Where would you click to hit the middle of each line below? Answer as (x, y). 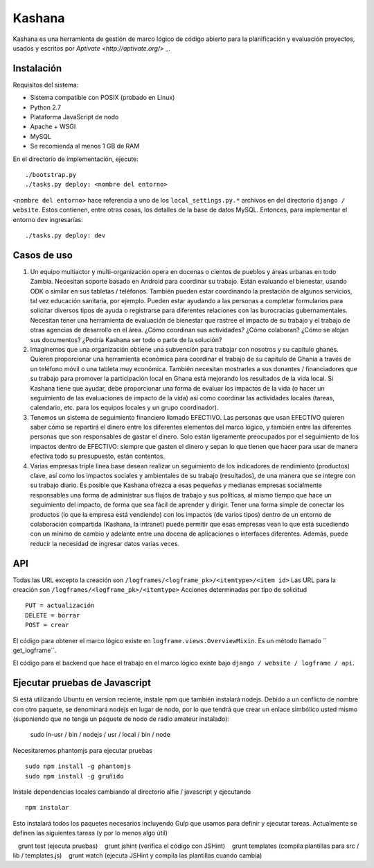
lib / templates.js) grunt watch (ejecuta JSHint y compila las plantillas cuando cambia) (137, 856)
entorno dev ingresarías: (48, 219)
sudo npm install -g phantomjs (78, 766)
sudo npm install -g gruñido (74, 776)
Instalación (37, 68)
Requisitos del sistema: (46, 85)
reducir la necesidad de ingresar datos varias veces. (105, 543)
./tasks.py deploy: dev (65, 235)
